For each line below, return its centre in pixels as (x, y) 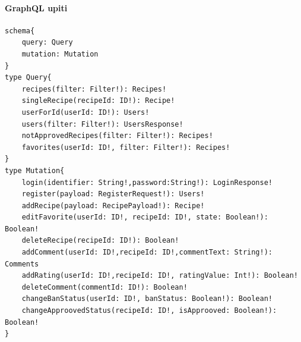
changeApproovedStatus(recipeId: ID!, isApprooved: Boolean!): (149, 311)
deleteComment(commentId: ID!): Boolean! (104, 287)
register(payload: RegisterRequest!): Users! (113, 194)
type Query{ (28, 78)
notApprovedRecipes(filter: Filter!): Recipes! (117, 136)
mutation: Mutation (60, 54)
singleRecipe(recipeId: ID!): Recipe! (98, 101)
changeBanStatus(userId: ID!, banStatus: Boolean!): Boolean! (147, 299)
